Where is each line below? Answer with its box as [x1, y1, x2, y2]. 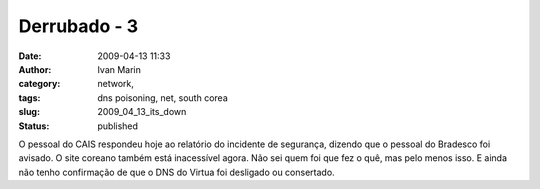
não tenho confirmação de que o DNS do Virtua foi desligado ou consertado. [18, 166, 335, 178]
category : [18, 78, 61, 90]
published [97, 120, 139, 132]
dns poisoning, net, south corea [97, 91, 229, 104]
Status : [18, 120, 50, 132]
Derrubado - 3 [18, 15, 139, 37]
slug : [18, 106, 40, 118]
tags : [18, 91, 41, 104]
